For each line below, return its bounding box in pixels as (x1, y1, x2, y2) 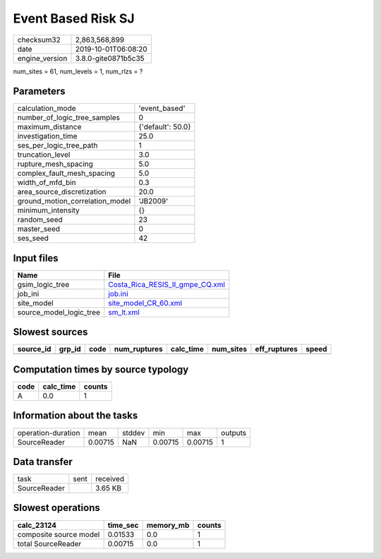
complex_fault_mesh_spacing (17, 168, 116, 178)
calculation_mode (17, 103, 77, 113)
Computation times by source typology (13, 363, 189, 375)
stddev (122, 428, 145, 437)
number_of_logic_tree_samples (17, 113, 120, 123)
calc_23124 (17, 520, 56, 530)
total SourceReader (17, 539, 82, 548)
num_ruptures (114, 344, 163, 354)
